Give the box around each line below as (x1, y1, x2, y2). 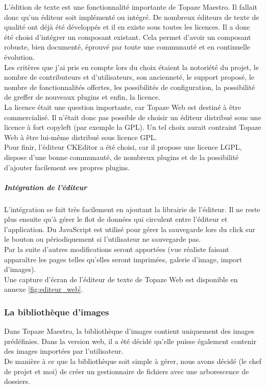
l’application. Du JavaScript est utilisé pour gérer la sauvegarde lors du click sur (4, 223, 255, 234)
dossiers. (4, 376, 30, 386)
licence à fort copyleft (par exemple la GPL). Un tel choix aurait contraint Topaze (4, 122, 261, 132)
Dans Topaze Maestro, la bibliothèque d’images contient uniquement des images (4, 326, 254, 336)
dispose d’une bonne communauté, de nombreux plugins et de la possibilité (4, 151, 239, 162)
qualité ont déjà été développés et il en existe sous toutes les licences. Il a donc (4, 21, 250, 32)
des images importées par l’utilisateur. (4, 346, 124, 356)
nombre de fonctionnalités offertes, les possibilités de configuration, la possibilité (4, 81, 255, 92)
